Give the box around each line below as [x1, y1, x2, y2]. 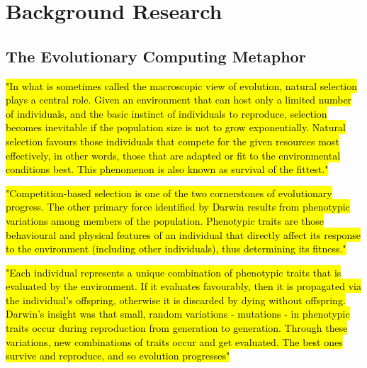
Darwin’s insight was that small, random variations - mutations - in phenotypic [6, 306, 350, 321]
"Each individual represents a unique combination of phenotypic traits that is [6, 264, 341, 279]
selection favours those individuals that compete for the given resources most [6, 133, 339, 148]
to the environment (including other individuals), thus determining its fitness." [6, 241, 346, 256]
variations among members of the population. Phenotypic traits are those [6, 213, 324, 228]
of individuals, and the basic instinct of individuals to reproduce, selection [6, 106, 327, 121]
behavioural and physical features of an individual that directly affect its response [6, 227, 361, 242]
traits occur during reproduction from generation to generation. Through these [6, 320, 348, 335]
